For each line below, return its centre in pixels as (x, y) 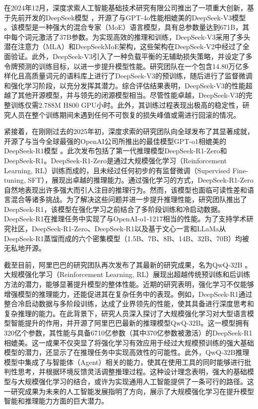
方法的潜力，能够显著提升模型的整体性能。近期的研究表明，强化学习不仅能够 (129, 284)
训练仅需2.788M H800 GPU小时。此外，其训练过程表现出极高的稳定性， (127, 104)
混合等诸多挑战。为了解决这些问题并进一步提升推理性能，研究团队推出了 (129, 199)
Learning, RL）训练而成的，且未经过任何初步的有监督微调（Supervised (117, 170)
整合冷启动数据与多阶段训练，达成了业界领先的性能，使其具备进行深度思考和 (129, 304)
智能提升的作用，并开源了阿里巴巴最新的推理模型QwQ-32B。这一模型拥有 (130, 323)
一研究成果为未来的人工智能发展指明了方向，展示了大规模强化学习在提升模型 (129, 391)
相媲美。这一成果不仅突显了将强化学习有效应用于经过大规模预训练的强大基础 (129, 342)
